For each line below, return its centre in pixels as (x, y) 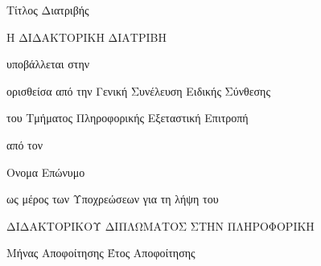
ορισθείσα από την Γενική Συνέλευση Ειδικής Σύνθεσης (138, 90)
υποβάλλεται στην (48, 64)
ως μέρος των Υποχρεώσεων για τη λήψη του (113, 199)
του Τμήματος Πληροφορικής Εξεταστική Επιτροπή (128, 118)
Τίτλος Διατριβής (48, 10)
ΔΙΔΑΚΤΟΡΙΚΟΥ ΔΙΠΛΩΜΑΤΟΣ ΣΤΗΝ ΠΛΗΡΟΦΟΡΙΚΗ (160, 225)
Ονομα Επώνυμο (46, 172)
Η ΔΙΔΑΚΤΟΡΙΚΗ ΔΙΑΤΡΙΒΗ (86, 37)
